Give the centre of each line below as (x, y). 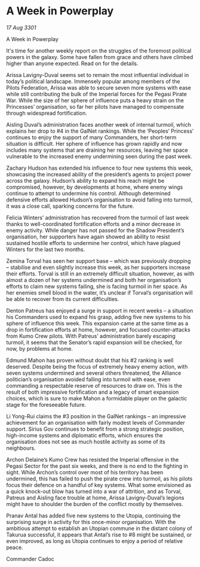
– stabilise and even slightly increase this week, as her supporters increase (98, 267)
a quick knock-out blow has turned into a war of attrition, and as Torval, (94, 491)
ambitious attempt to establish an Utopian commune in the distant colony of (99, 528)
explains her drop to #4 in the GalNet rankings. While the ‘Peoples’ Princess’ (100, 131)
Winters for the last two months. (46, 249)
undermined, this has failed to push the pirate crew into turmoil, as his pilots (99, 479)
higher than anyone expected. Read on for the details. (72, 63)
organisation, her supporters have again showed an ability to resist (88, 237)
